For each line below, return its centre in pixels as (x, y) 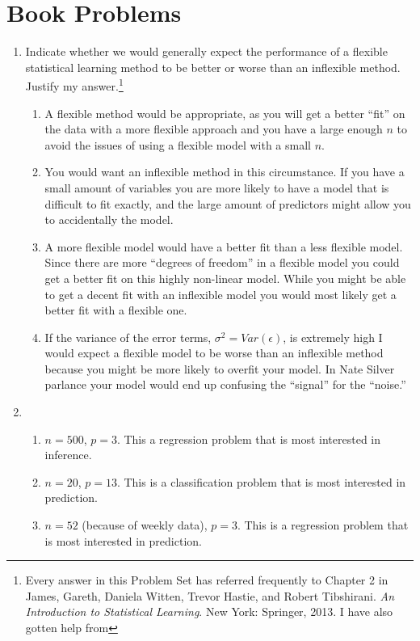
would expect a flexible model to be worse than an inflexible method (214, 353)
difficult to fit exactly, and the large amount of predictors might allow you (228, 203)
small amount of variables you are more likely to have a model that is (217, 187)
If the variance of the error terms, (128, 337)
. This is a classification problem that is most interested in (261, 481)
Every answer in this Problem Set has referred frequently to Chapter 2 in (207, 580)
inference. (68, 455)
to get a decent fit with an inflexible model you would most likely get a (220, 294)
